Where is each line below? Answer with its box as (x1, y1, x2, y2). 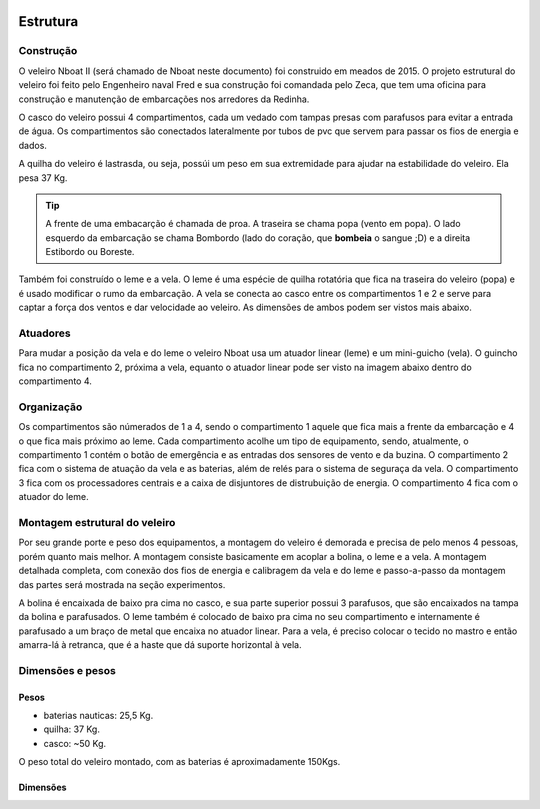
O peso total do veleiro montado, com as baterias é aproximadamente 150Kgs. (18, 756, 341, 768)
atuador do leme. (18, 491, 89, 503)
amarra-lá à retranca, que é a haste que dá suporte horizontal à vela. (18, 639, 302, 651)
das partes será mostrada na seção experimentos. (18, 578, 226, 590)
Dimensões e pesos (18, 663, 117, 677)
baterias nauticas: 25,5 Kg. (43, 710, 154, 722)
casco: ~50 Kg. (43, 737, 107, 749)
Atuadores (18, 326, 71, 340)
